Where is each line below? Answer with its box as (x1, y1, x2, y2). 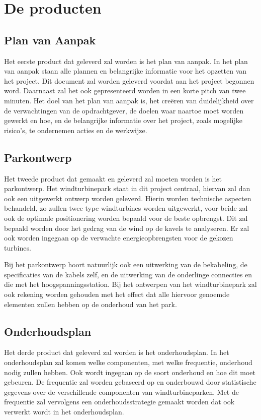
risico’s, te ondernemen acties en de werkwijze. (4, 125, 147, 135)
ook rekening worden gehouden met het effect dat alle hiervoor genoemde (4, 289, 230, 299)
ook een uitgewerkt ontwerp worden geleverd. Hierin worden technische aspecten (4, 193, 251, 203)
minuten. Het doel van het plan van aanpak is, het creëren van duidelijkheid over (4, 95, 254, 105)
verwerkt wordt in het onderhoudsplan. (4, 406, 124, 417)
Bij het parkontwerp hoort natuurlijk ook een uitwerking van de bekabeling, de (4, 259, 247, 270)
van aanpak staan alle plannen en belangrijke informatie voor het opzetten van (4, 66, 247, 76)
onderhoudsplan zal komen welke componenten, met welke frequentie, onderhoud (4, 357, 252, 368)
